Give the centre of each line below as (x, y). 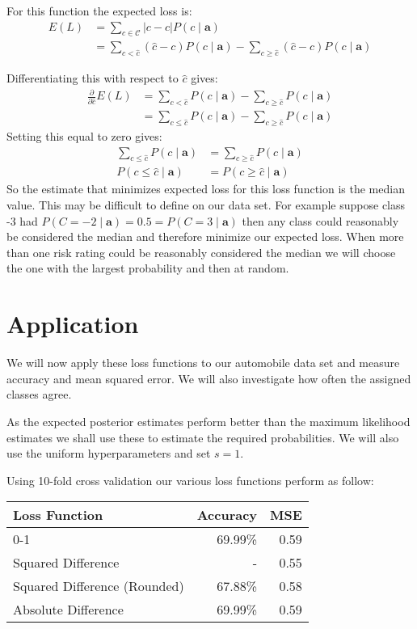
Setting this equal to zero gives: (84, 136)
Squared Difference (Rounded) (99, 586)
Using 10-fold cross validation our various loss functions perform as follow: (190, 480)
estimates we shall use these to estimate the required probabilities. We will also (203, 437)
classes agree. (39, 394)
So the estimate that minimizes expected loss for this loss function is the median (206, 189)
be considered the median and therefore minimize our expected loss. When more (205, 236)
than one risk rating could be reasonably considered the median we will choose (201, 252)
